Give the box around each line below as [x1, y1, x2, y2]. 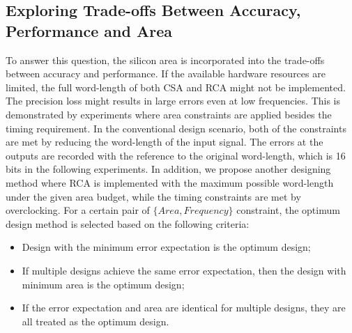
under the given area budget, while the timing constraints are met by [6, 189, 301, 203]
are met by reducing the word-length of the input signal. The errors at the [6, 134, 323, 149]
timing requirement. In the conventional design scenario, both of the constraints [6, 121, 346, 135]
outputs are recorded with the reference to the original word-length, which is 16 [6, 148, 346, 162]
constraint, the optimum [236, 203, 340, 217]
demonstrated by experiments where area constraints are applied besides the [6, 107, 332, 121]
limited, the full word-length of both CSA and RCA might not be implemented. [6, 79, 346, 94]
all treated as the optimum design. [22, 313, 169, 328]
